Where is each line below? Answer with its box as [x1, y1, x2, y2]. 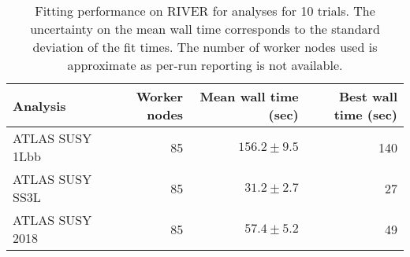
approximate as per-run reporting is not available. [67, 56, 343, 74]
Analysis [13, 96, 66, 115]
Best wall [338, 87, 397, 105]
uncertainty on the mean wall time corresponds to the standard [30, 20, 380, 38]
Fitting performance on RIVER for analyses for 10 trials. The [35, 2, 375, 20]
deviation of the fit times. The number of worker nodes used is [32, 38, 378, 56]
